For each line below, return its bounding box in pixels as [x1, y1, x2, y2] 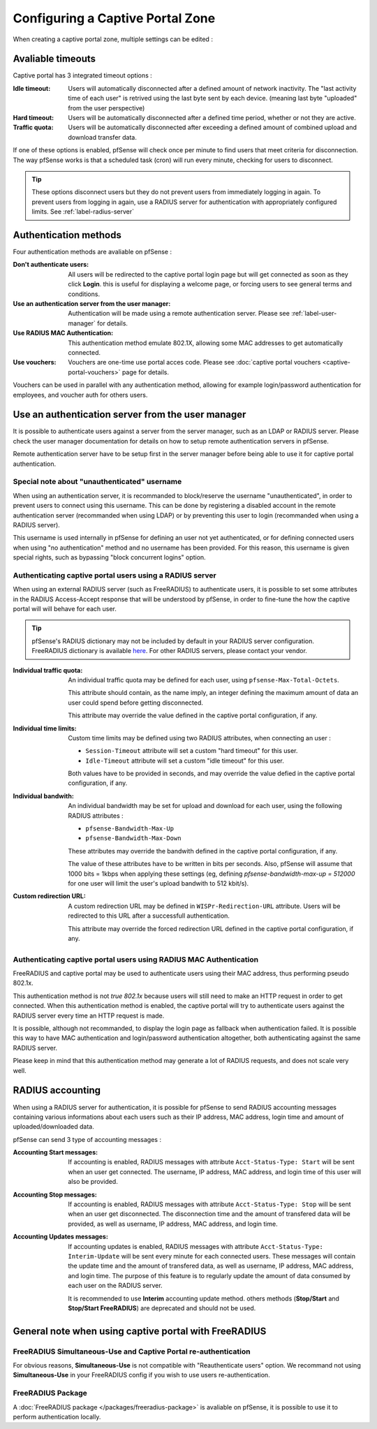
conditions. [68, 290, 101, 298]
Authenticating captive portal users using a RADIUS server [13, 570, 216, 580]
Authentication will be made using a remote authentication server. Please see [68, 309, 290, 318]
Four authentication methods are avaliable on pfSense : [13, 248, 172, 256]
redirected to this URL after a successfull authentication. [68, 911, 230, 920]
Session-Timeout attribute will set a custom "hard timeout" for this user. [85, 747, 298, 755]
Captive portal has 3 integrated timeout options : [13, 71, 153, 80]
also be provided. [68, 1178, 118, 1186]
